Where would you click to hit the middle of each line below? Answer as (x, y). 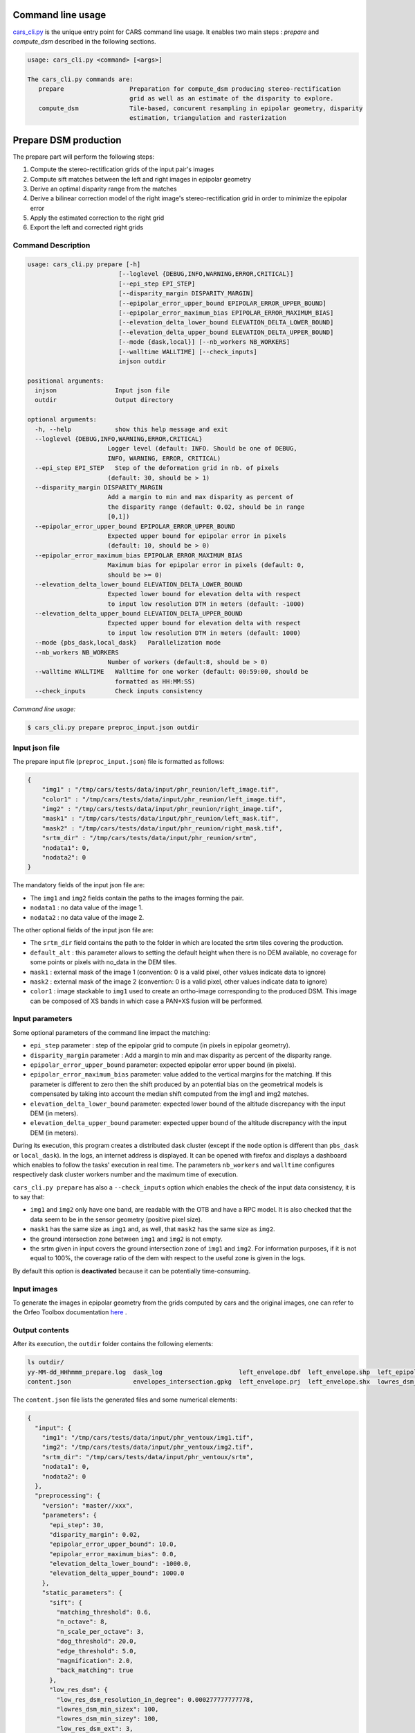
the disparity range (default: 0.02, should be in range (206, 507)
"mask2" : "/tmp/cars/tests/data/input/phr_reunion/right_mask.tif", (162, 828)
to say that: (29, 1197)
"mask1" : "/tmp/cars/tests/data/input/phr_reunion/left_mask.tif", (160, 819)
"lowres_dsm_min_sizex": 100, (108, 1709)
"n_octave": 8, (82, 1622)
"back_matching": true (95, 1670)
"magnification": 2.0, (95, 1661)
